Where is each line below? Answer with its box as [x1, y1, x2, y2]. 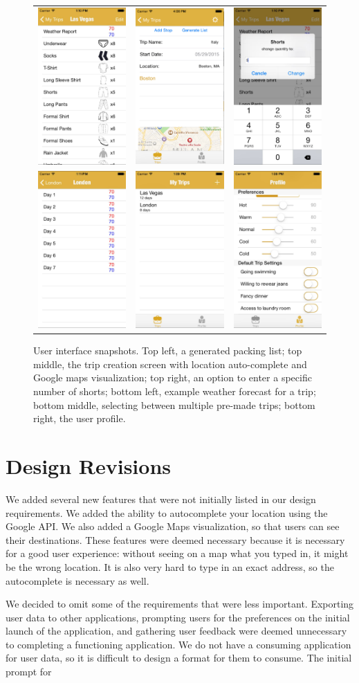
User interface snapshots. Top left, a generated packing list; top [33, 343, 302, 358]
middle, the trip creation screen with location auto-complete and [33, 356, 307, 371]
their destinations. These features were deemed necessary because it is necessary [6, 532, 345, 547]
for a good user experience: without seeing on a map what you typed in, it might [6, 546, 349, 561]
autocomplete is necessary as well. [6, 573, 149, 588]
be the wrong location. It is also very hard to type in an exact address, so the [6, 559, 334, 574]
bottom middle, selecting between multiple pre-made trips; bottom [33, 397, 315, 412]
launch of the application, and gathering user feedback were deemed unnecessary [6, 623, 347, 638]
